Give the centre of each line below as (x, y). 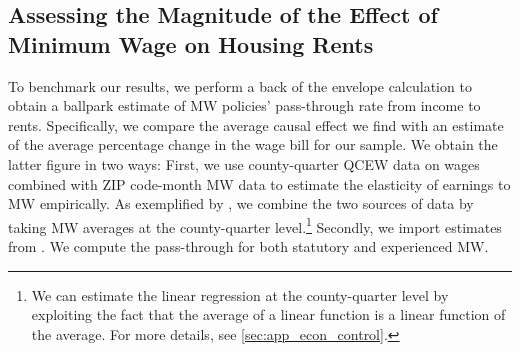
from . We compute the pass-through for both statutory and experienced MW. (248, 246)
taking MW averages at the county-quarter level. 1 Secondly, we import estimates (255, 225)
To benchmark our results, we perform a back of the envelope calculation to (240, 85)
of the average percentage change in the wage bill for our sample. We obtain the (253, 144)
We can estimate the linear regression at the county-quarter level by (240, 294)
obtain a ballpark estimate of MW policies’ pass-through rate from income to (244, 105)
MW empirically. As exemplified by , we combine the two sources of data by (241, 203)
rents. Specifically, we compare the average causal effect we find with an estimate (256, 124)
